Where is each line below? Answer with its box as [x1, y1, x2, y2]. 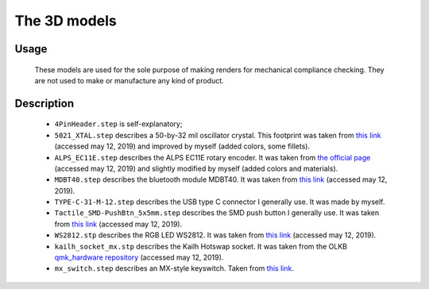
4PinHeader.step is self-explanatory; [54, 119, 183, 129]
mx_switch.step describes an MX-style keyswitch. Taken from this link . [54, 264, 294, 273]
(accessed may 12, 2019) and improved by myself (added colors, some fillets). [54, 141, 310, 151]
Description [14, 96, 75, 110]
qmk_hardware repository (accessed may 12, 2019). [54, 252, 224, 262]
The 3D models [14, 12, 117, 29]
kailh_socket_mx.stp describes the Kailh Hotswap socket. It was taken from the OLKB [54, 241, 347, 251]
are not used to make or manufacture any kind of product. [34, 75, 224, 85]
